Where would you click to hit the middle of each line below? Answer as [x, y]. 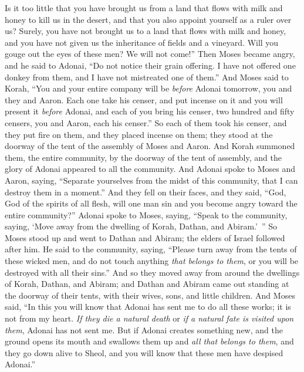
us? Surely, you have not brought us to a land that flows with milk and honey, [146, 31]
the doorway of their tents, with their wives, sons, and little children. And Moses [150, 295]
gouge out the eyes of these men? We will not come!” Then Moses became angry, [150, 54]
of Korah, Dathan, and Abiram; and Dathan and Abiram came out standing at [147, 284]
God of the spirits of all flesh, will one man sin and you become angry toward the [151, 203]
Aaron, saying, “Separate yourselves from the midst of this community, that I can [151, 180]
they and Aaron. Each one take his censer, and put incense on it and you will [144, 99]
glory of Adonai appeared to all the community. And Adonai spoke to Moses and [150, 169]
